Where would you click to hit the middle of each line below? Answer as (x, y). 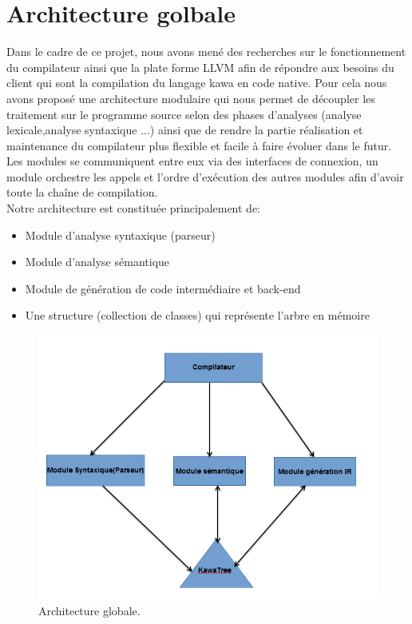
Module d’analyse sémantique (97, 262)
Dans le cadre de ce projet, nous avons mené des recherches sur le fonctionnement (206, 52)
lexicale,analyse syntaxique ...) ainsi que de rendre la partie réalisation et (185, 130)
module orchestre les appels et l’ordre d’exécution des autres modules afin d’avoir (205, 176)
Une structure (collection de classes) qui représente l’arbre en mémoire (197, 315)
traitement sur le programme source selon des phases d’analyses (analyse (184, 114)
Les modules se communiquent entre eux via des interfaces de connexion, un (192, 161)
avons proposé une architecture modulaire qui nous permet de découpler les (191, 98)
